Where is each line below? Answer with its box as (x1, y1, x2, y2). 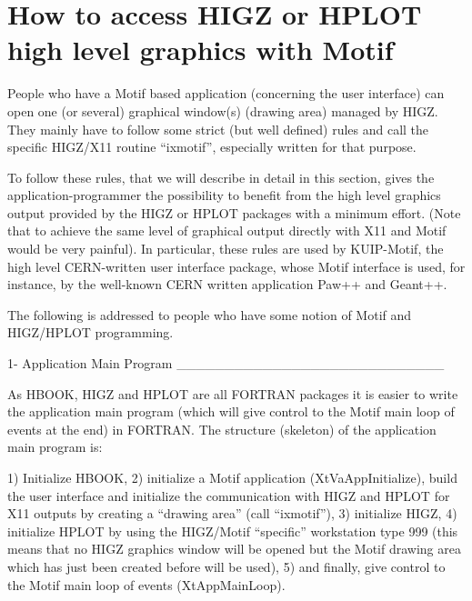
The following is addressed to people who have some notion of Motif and (7, 305, 412, 324)
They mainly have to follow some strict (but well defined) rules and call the (7, 119, 429, 138)
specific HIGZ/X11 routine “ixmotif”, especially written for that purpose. (7, 137, 417, 156)
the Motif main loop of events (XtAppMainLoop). (7, 575, 286, 594)
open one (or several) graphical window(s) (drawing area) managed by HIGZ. (7, 101, 438, 120)
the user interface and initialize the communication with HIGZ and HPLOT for (7, 486, 450, 505)
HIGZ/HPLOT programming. (7, 323, 174, 342)
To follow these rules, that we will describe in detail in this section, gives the (7, 167, 435, 186)
